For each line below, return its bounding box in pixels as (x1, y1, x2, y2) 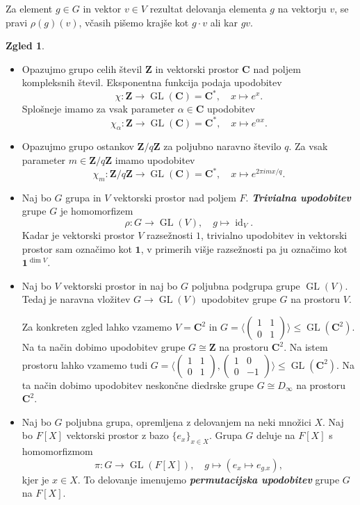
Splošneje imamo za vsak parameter (22, 101, 174, 116)
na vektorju (277, 1, 327, 15)
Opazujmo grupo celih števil (22, 61, 142, 76)
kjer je (22, 472, 49, 486)
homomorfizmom (22, 444, 93, 458)
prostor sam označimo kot (22, 241, 132, 256)
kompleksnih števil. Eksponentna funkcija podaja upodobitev (22, 75, 282, 90)
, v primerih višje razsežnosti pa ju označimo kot (140, 241, 348, 256)
